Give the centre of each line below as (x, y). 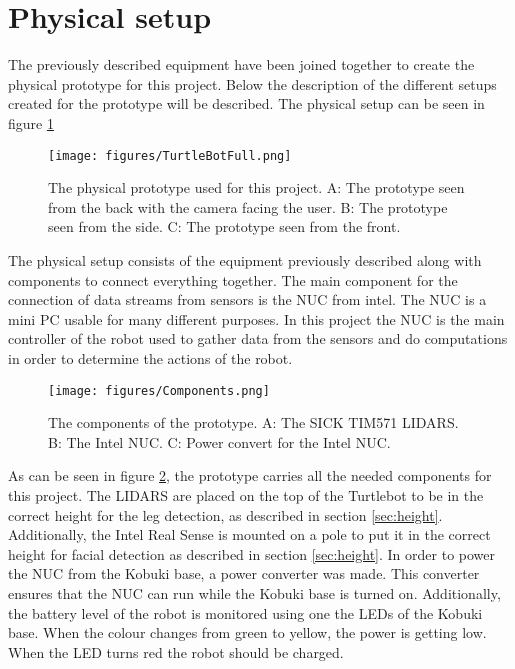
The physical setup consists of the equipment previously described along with (245, 259)
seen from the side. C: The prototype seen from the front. (224, 226)
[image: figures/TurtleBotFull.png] (170, 155)
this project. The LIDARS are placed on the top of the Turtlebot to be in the (246, 494)
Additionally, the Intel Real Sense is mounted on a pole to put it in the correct (249, 534)
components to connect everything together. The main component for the (233, 279)
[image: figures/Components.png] (159, 390)
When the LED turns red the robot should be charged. (176, 651)
